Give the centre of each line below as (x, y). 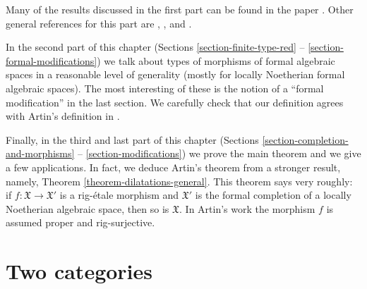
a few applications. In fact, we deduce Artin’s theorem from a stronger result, (173, 167)
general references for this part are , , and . (99, 23)
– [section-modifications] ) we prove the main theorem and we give (219, 153)
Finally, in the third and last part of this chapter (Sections (132, 139)
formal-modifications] (52, 60)
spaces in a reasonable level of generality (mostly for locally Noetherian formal (175, 74)
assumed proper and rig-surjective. (80, 222)
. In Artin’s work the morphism (247, 208)
